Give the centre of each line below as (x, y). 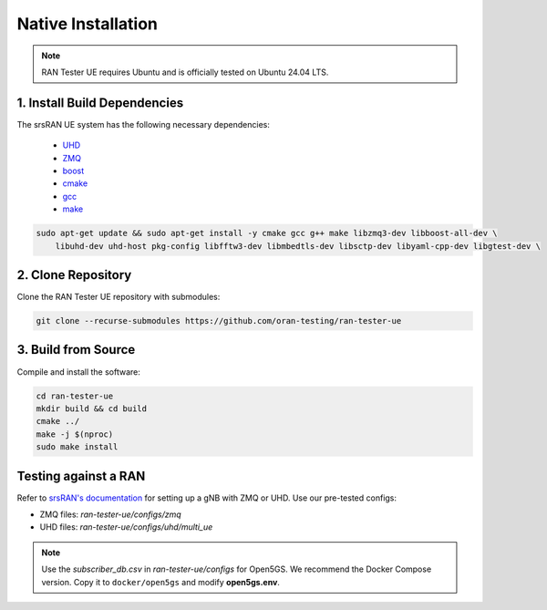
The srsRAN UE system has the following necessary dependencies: (144, 124)
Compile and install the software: (79, 372)
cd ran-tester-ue (75, 396)
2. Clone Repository (74, 275)
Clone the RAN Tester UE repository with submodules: (119, 297)
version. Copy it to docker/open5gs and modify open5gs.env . (160, 582)
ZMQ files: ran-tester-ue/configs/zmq (110, 514)
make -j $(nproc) (75, 434)
